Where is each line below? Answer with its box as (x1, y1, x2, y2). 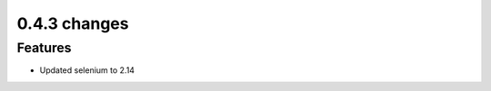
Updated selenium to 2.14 (39, 65, 135, 76)
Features (16, 40, 72, 56)
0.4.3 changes (16, 14, 129, 33)
